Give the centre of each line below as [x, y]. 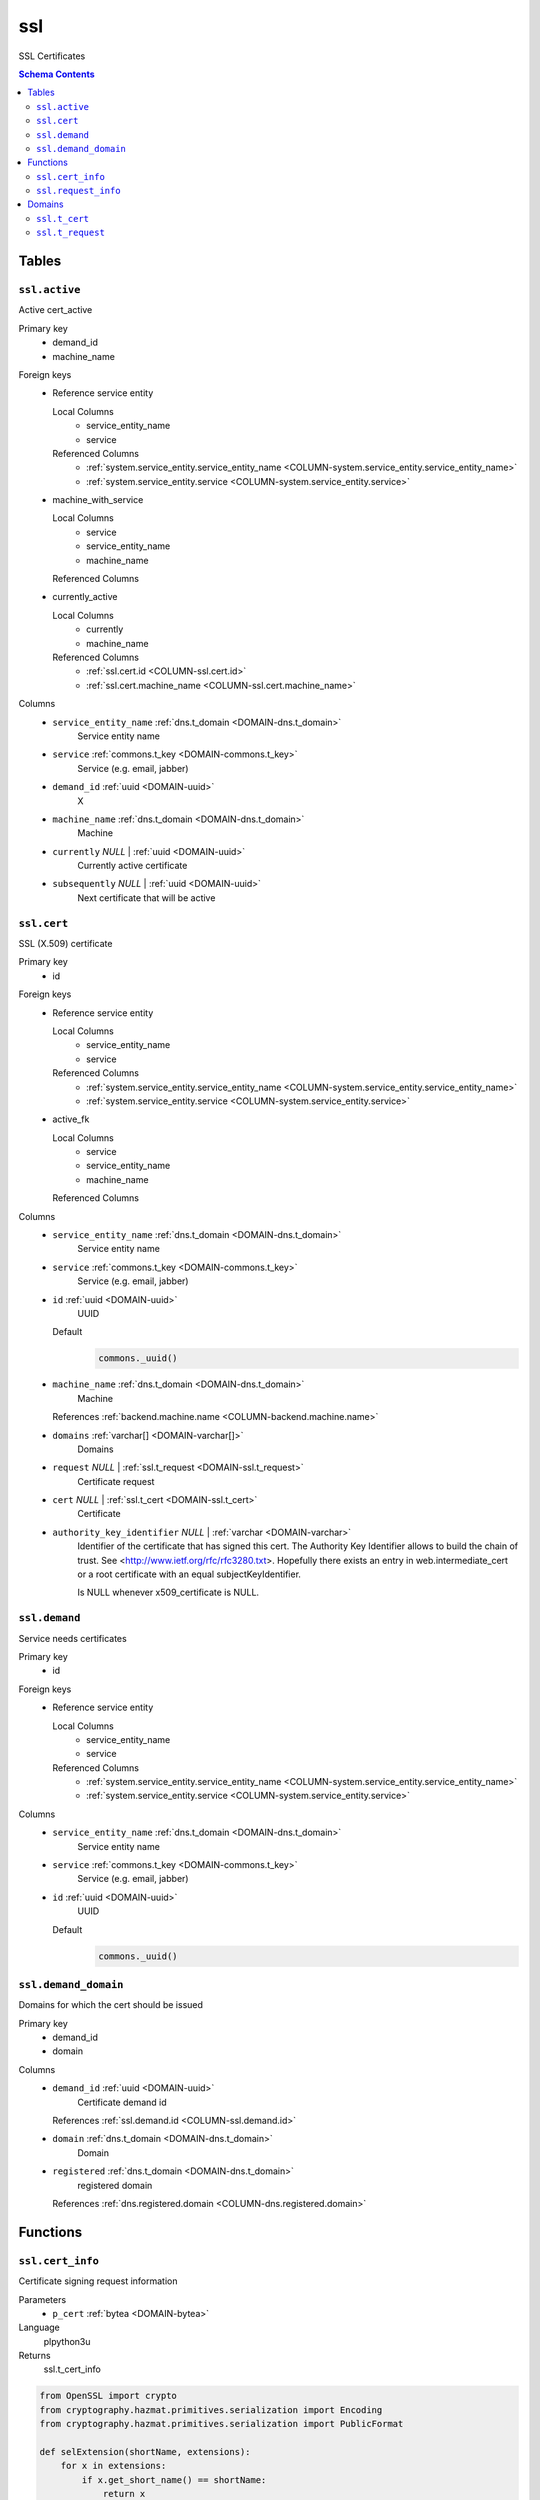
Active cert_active [55, 310]
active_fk [71, 1119]
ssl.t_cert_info [72, 2369]
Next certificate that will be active [146, 897]
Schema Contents [56, 74]
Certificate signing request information [98, 2281]
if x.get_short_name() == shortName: [174, 2479]
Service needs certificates [72, 1638]
